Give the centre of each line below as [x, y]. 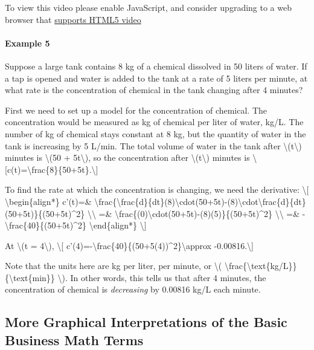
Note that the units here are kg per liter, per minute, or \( [114, 266]
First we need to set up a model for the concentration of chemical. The [136, 110]
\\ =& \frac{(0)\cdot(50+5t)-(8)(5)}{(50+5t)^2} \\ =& [194, 213]
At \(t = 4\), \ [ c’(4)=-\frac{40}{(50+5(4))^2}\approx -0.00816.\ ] [129, 245]
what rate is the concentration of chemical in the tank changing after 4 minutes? [154, 90]
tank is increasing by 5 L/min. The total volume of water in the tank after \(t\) [153, 145]
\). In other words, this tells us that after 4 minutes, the [162, 277]
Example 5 [27, 43]
